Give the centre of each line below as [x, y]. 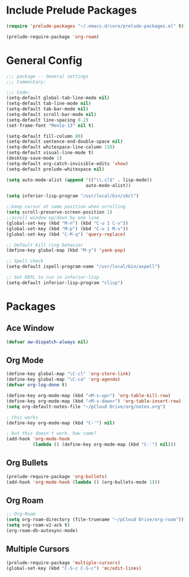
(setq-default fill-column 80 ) [45, 136]
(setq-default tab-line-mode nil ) [49, 104]
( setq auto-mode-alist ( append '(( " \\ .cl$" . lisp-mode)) [79, 180]
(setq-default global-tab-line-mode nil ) [58, 98]
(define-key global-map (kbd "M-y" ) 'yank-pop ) [66, 250]
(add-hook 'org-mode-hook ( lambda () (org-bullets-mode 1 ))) [83, 482]
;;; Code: [18, 92]
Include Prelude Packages [72, 10]
